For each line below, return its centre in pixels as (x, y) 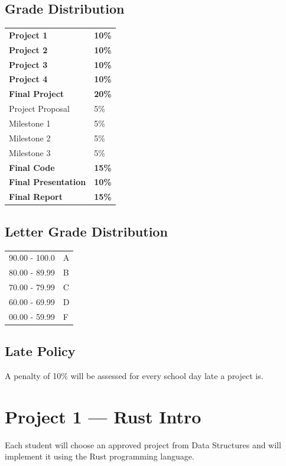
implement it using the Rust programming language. (100, 456)
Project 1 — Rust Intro (103, 416)
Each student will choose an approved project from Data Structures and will (143, 444)
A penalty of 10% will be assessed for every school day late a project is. (134, 375)
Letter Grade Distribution (86, 231)
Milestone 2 (30, 137)
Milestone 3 (30, 152)
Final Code (32, 167)
